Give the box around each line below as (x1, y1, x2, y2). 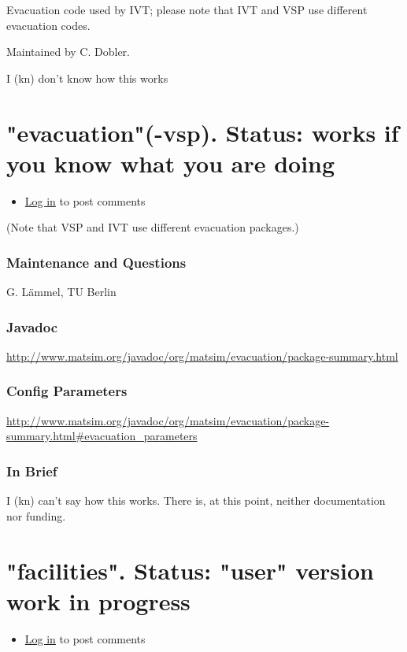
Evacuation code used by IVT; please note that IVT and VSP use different (6, 2, 368, 17)
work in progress (6, 584, 191, 617)
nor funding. (6, 507, 66, 524)
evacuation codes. (6, 17, 91, 33)
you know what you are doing (6, 146, 335, 179)
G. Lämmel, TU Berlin (6, 283, 117, 300)
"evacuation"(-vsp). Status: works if (6, 116, 399, 148)
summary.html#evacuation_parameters (6, 428, 198, 444)
